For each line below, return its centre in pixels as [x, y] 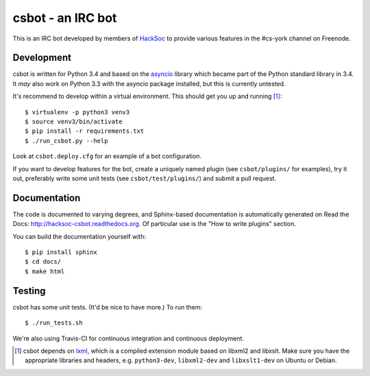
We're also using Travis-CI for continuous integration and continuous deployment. [128, 338]
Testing [29, 291]
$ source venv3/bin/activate [74, 122]
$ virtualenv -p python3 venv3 [77, 112]
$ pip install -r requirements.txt [85, 131]
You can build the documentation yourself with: [79, 236]
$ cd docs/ [43, 262]
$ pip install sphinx [61, 252]
